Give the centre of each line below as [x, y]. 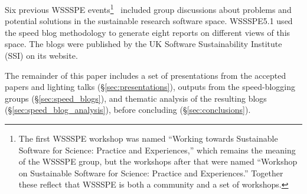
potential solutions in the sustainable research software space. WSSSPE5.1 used [149, 21]
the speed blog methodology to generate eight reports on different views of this [148, 32]
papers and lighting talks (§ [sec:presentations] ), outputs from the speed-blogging [150, 87]
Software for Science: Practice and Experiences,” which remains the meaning [157, 150]
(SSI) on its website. [41, 56]
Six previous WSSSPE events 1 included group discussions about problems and [148, 9]
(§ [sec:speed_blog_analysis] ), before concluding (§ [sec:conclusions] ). [128, 110]
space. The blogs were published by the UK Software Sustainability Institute [143, 44]
